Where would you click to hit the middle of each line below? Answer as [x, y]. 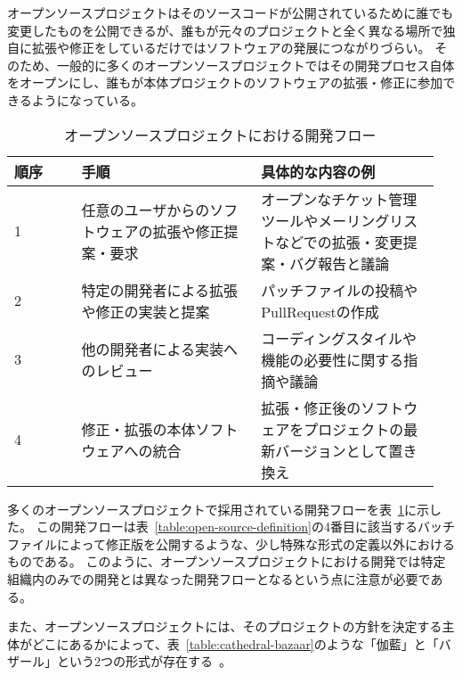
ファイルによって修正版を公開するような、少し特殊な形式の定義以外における [231, 543]
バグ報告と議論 [340, 263]
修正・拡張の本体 [138, 429]
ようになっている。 [88, 99]
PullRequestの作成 [320, 311]
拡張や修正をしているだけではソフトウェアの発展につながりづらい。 [231, 48]
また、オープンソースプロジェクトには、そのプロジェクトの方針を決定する [225, 626]
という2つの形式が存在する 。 [144, 661]
